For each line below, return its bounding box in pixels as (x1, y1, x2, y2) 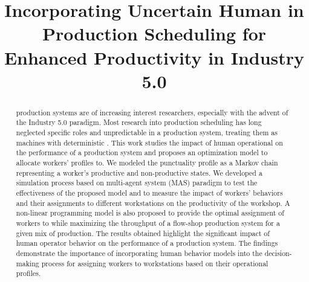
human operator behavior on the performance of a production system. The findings (16, 238, 278, 248)
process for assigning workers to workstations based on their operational (41, 258, 268, 268)
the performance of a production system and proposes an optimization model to (16, 147, 268, 158)
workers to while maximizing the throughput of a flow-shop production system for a (16, 217, 280, 228)
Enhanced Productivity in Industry (4, 45, 305, 69)
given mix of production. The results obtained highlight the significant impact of (16, 228, 270, 238)
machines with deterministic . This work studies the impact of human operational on (16, 137, 283, 147)
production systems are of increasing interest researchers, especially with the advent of (16, 107, 288, 117)
